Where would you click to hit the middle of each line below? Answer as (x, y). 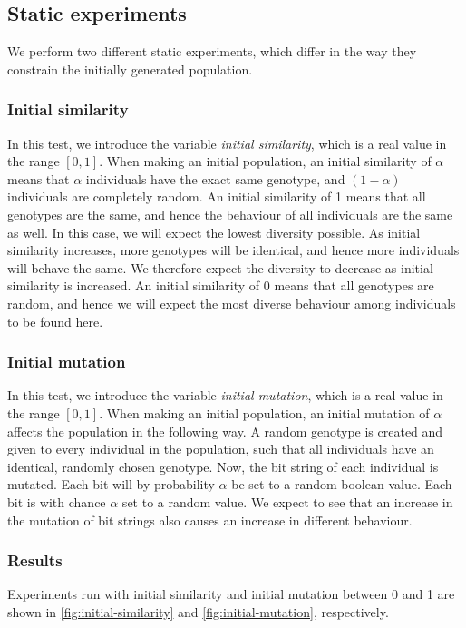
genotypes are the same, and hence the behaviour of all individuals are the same (230, 214)
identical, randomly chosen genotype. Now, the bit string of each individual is (223, 466)
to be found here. (55, 321)
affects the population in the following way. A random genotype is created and (225, 431)
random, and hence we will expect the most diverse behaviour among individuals (232, 303)
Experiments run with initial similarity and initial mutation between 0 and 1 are (231, 594)
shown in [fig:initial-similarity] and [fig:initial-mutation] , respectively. (198, 611)
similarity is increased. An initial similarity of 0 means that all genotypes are (221, 285)
